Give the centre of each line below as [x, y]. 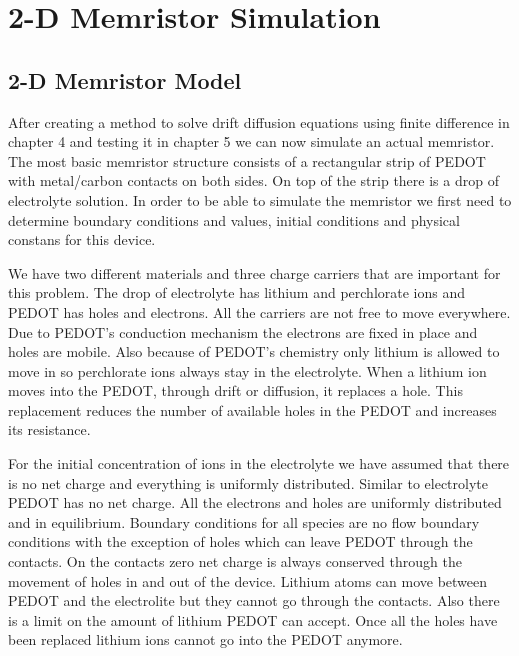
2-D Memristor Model [125, 79]
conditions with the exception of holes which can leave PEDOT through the [240, 541]
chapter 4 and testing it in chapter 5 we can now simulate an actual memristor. [251, 141]
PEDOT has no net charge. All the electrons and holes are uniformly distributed [255, 502]
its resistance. [49, 429]
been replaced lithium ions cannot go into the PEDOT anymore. [205, 639]
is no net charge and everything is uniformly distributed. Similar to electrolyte [248, 482]
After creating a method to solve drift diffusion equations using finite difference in [259, 121]
